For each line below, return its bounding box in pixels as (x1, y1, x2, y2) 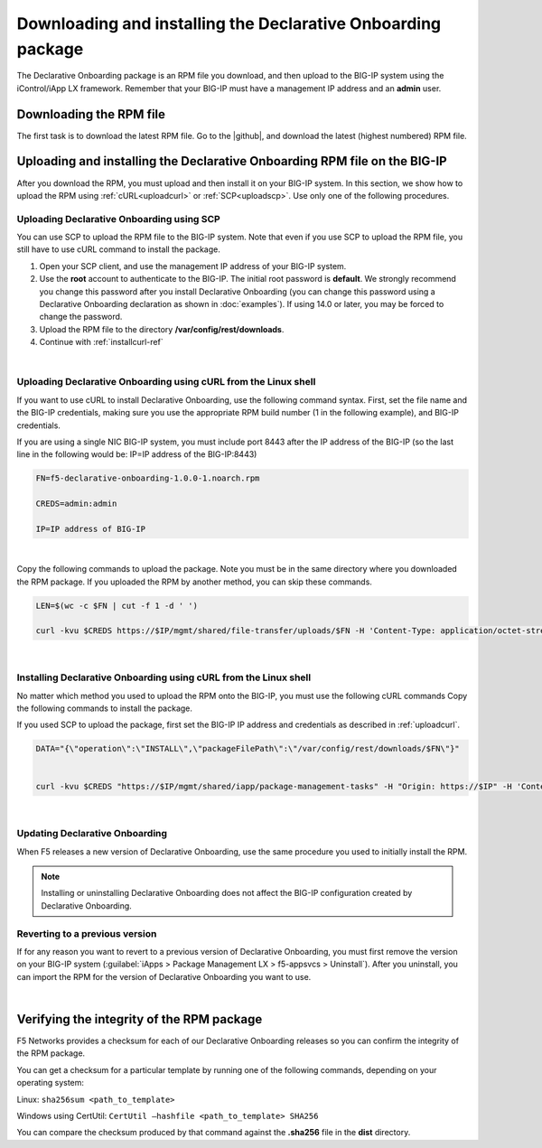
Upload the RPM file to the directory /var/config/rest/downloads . (39, 323, 285, 334)
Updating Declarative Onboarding (16, 827, 167, 840)
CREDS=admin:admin (35, 499, 117, 509)
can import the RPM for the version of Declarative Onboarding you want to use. (16, 971, 312, 982)
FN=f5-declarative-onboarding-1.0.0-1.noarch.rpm (35, 473, 260, 483)
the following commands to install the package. (16, 703, 193, 714)
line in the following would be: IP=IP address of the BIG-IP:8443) (16, 449, 257, 460)
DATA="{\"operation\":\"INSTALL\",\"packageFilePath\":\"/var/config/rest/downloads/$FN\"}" (35, 743, 460, 754)
